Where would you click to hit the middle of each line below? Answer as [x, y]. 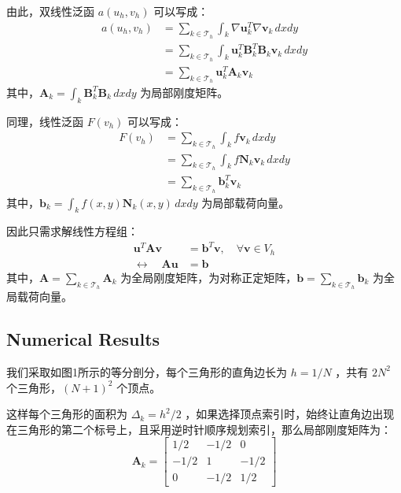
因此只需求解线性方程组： [72, 231]
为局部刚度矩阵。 [184, 92]
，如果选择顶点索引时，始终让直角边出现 [290, 414]
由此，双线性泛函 [50, 11]
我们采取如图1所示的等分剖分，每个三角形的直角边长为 [147, 371]
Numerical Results [83, 339]
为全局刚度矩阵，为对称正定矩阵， [209, 277]
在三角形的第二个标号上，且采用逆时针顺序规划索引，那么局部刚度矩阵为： [199, 429]
